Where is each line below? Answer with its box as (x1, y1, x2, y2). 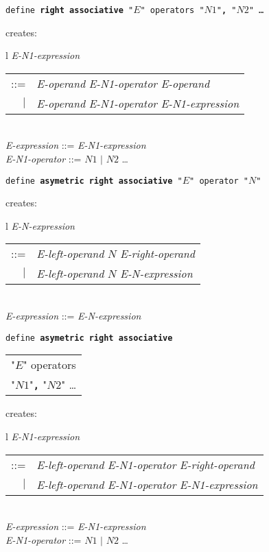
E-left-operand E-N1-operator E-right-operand (36, 456, 255, 472)
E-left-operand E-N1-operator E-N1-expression (36, 476, 258, 492)
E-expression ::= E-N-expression (5, 309, 141, 323)
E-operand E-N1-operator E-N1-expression (36, 95, 239, 111)
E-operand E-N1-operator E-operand (36, 75, 210, 91)
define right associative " (5, 5, 134, 15)
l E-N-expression (5, 218, 75, 232)
